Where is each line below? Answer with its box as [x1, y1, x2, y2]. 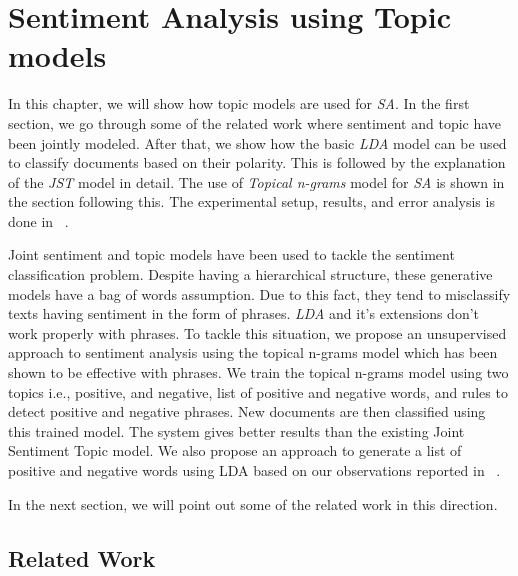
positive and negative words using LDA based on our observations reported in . [8, 460, 501, 480]
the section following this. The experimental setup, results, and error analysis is [8, 191, 495, 212]
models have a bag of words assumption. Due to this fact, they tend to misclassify [8, 283, 511, 304]
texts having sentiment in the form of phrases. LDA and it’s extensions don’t [8, 303, 480, 324]
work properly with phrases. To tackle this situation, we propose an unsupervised [8, 322, 507, 343]
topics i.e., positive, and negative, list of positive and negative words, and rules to [8, 381, 508, 402]
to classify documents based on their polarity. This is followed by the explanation [8, 152, 506, 173]
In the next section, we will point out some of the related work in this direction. [8, 493, 498, 514]
